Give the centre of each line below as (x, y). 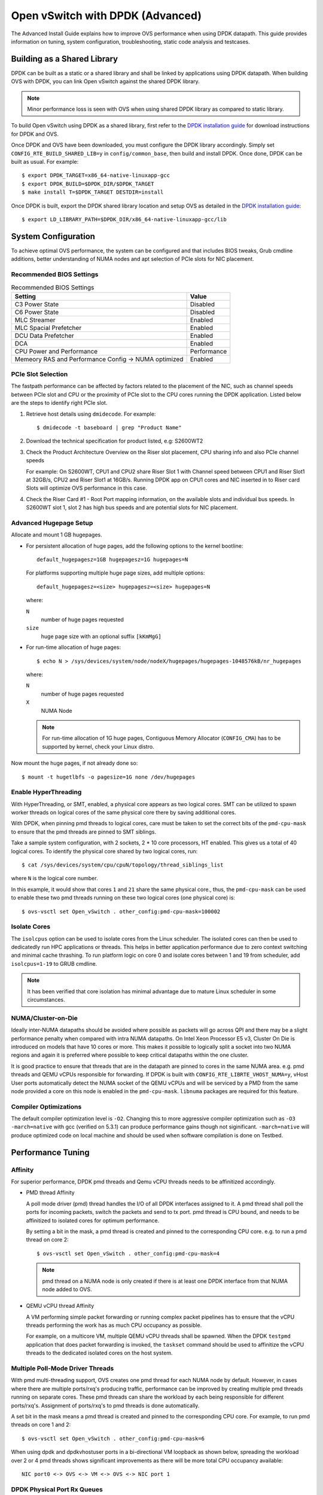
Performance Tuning (50, 1152)
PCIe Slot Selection (39, 374)
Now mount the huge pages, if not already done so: (74, 763)
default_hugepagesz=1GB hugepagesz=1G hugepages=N (112, 560)
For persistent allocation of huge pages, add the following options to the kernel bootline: (135, 546)
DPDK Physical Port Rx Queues (57, 1489)
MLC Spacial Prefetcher (48, 328)
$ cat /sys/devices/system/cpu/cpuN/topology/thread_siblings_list (123, 865)
